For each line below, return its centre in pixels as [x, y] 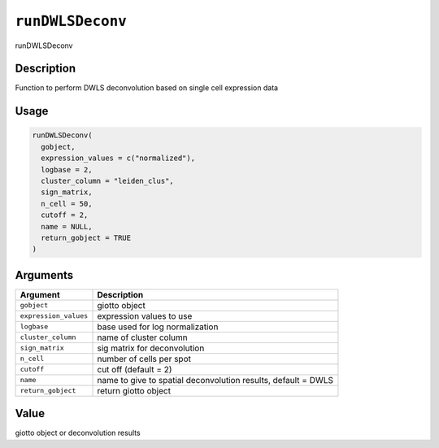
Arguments [44, 275]
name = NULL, [67, 226]
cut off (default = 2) [135, 369]
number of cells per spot [144, 359]
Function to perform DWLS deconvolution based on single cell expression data [147, 88]
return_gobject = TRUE [86, 237]
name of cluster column [142, 337]
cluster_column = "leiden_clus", [107, 181]
